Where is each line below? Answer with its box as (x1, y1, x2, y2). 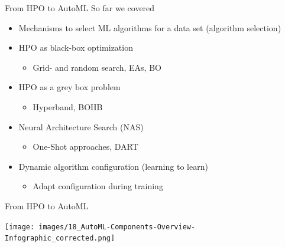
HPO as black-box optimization (18, 41, 133, 54)
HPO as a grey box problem (18, 81, 121, 93)
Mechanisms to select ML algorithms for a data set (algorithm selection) (18, 21, 281, 34)
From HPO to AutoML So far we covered (5, 2, 155, 14)
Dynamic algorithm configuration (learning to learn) (18, 160, 208, 172)
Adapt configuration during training (33, 180, 163, 192)
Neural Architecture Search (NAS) (18, 120, 144, 133)
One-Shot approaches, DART (33, 140, 138, 153)
